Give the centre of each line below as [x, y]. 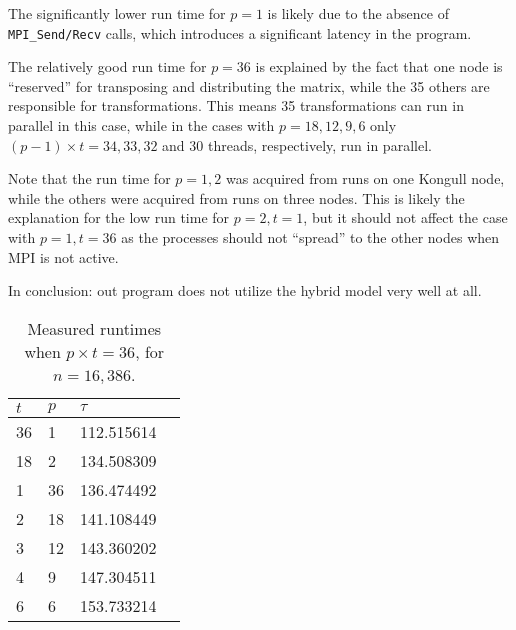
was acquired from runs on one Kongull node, [365, 178]
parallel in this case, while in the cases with [141, 125]
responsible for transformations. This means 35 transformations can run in [236, 105]
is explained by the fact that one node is [379, 66]
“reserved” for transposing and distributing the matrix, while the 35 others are [249, 85]
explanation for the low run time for [119, 217]
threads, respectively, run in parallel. [319, 144]
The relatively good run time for [107, 66]
